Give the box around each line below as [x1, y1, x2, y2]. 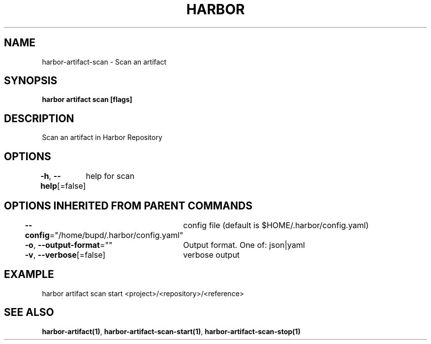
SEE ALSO [4, 306, 54, 319]
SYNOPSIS [4, 74, 58, 87]
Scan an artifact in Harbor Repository [42, 133, 162, 142]
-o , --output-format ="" [25, 240, 113, 250]
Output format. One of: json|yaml [183, 240, 305, 250]
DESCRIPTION [4, 112, 74, 125]
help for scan [86, 171, 135, 181]
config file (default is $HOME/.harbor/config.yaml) [183, 220, 369, 230]
